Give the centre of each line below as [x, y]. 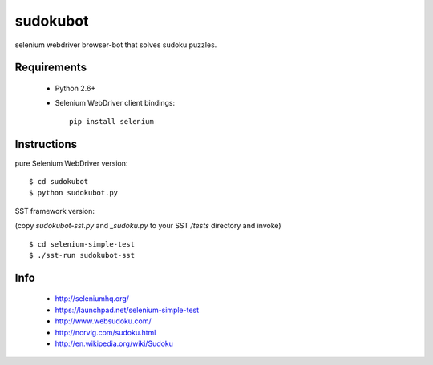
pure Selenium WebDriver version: [71, 163]
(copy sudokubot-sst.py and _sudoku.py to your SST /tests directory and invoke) [148, 226]
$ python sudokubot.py [74, 193]
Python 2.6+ [75, 88]
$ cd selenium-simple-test [82, 244]
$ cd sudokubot [59, 182]
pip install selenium [111, 121]
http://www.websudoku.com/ [103, 321]
